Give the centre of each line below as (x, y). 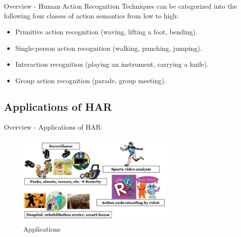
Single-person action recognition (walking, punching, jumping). (109, 48)
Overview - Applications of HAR (52, 126)
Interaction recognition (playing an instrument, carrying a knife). (112, 64)
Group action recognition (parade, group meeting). (91, 80)
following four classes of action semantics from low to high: (91, 15)
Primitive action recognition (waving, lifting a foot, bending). (106, 32)
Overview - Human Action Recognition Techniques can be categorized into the (120, 6)
